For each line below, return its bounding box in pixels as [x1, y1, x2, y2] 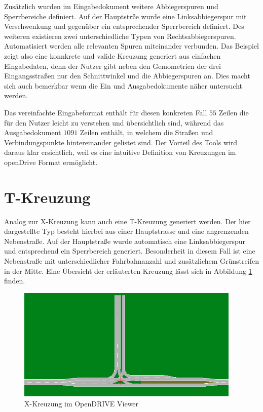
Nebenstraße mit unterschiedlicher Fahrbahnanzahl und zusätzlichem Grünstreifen [4, 256, 259, 266]
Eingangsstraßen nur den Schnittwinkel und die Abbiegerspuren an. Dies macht [4, 70, 250, 81]
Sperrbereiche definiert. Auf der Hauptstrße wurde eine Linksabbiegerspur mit [4, 11, 247, 21]
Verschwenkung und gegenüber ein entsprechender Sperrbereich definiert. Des [4, 21, 244, 31]
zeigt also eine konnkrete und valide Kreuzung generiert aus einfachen [4, 50, 221, 61]
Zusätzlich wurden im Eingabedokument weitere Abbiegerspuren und [4, 1, 218, 11]
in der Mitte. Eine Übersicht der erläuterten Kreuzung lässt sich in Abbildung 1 [4, 265, 252, 276]
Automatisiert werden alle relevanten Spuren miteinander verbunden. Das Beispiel [4, 40, 259, 51]
